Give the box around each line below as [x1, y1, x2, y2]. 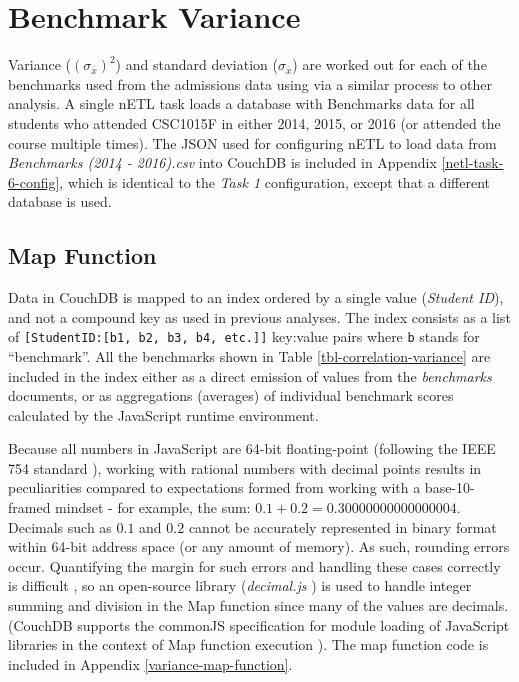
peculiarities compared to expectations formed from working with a [8, 477, 421, 498]
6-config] [8, 171, 60, 192]
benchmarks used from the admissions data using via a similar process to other [8, 73, 492, 94]
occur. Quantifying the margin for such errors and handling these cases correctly [8, 555, 501, 576]
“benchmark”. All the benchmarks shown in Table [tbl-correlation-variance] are [8, 345, 491, 366]
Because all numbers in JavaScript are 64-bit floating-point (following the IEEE [8, 438, 496, 459]
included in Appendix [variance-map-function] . [8, 653, 293, 674]
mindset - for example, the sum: [55, 497, 251, 518]
